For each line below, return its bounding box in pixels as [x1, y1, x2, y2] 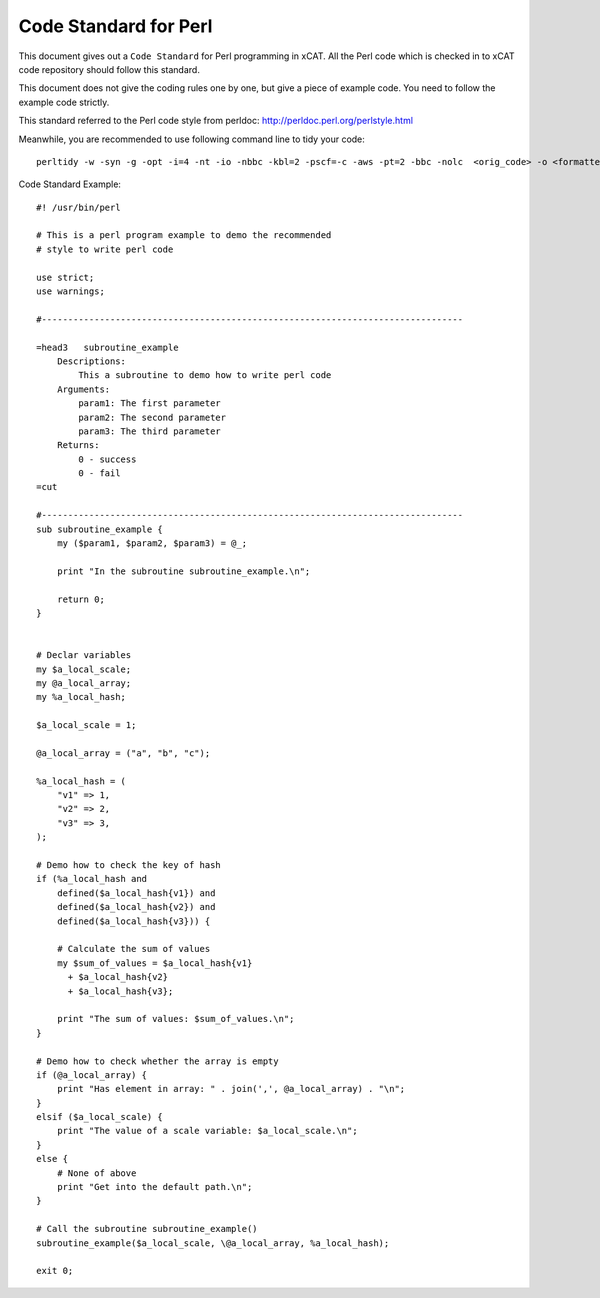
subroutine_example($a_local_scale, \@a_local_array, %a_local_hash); [36, 1237, 390, 1249]
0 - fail [78, 468, 121, 479]
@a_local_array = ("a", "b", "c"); [36, 747, 211, 759]
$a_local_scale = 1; [36, 720, 137, 731]
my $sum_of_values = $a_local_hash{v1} [56, 957, 253, 969]
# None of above [56, 1167, 137, 1179]
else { [36, 1153, 69, 1165]
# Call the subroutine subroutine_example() [36, 1223, 259, 1235]
